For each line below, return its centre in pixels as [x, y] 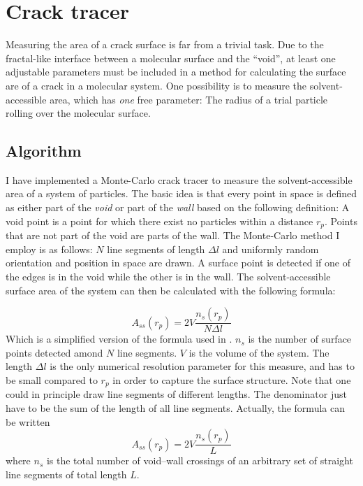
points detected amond [54, 352]
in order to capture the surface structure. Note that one [232, 379]
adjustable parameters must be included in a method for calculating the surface [176, 72]
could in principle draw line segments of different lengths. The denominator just [176, 394]
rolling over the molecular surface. [78, 113]
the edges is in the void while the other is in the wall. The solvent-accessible [168, 276]
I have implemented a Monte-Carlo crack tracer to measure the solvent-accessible [179, 179]
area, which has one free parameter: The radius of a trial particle [189, 99]
